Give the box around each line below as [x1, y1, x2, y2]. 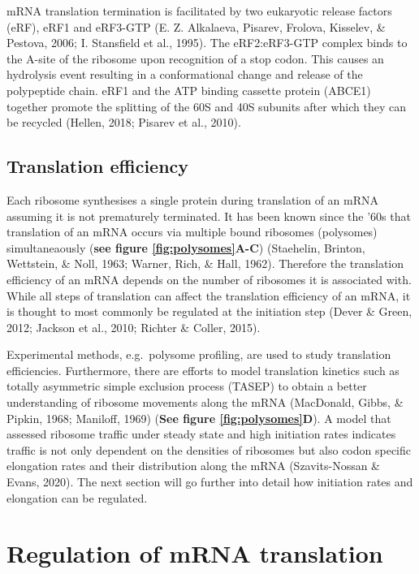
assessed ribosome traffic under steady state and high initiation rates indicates [6, 425, 396, 442]
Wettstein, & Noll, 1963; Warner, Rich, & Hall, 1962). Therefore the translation [6, 255, 404, 272]
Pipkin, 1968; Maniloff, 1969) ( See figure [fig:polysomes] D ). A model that [6, 409, 391, 426]
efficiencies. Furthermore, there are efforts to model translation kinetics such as [6, 361, 400, 378]
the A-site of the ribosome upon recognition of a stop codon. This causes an [6, 50, 384, 67]
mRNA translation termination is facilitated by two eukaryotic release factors [6, 2, 392, 19]
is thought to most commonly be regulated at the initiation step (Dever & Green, [6, 303, 413, 320]
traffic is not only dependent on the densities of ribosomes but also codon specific [6, 441, 411, 458]
